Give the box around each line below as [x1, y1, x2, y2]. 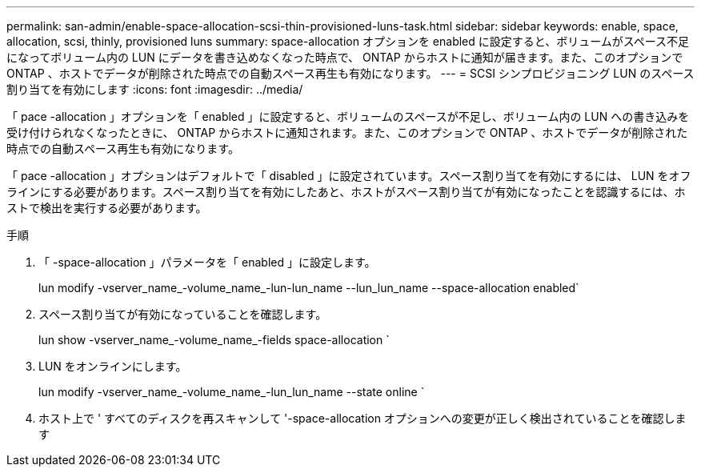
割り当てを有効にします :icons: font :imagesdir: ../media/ [6, 82, 303, 96]
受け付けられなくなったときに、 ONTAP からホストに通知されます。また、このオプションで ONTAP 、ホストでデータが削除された [6, 126, 688, 139]
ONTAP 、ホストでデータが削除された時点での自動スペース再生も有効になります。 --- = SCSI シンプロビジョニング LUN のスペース [6, 66, 695, 80]
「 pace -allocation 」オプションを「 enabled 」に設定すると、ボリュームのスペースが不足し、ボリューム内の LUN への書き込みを [6, 110, 690, 123]
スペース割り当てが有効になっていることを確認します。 [38, 307, 327, 321]
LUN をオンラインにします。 [38, 359, 187, 373]
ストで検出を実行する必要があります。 [6, 201, 207, 214]
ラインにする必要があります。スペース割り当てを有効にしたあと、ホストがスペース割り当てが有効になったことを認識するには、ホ [6, 185, 686, 198]
